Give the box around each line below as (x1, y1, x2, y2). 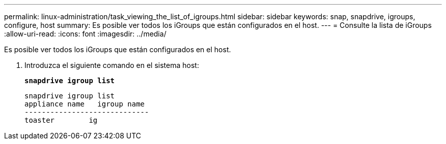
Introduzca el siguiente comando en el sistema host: (24, 61, 199, 69)
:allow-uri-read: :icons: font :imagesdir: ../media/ (4, 29, 166, 38)
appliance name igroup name (24, 100, 145, 108)
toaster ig (24, 116, 98, 124)
